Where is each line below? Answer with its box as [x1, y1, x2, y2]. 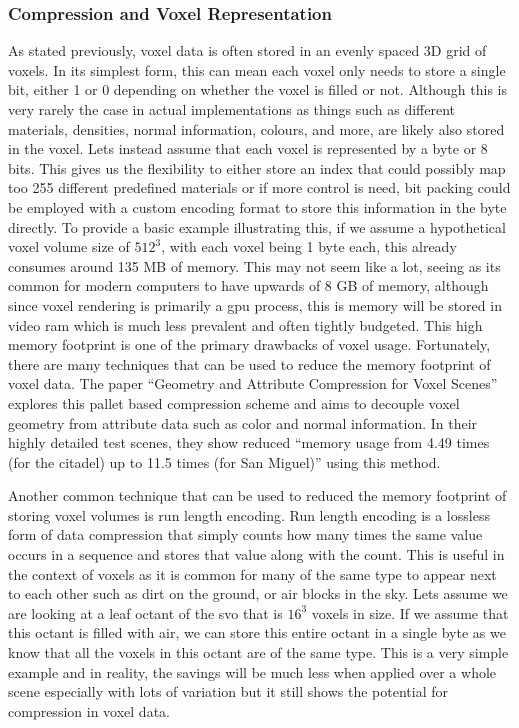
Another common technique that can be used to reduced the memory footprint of [8, 485, 507, 506]
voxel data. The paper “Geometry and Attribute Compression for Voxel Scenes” [8, 373, 498, 394]
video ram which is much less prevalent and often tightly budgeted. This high [8, 314, 483, 335]
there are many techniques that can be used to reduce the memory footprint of [8, 353, 491, 374]
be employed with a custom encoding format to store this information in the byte [8, 196, 507, 217]
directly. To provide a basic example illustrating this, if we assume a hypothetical [8, 216, 506, 237]
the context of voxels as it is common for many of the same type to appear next [8, 563, 497, 584]
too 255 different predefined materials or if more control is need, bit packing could [8, 177, 511, 198]
